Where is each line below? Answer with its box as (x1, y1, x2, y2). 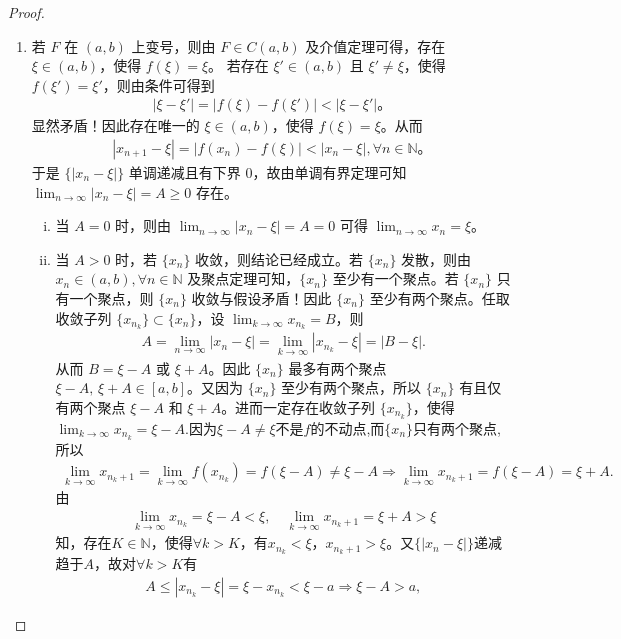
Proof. (8, 2, 45, 22)
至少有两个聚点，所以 (281, 377, 422, 398)
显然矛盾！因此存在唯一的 (31, 115, 200, 136)
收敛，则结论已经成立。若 (195, 248, 364, 269)
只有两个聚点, (413, 417, 501, 438)
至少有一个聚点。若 (332, 268, 459, 289)
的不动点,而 (310, 417, 385, 438)
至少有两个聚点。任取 (369, 288, 510, 308)
